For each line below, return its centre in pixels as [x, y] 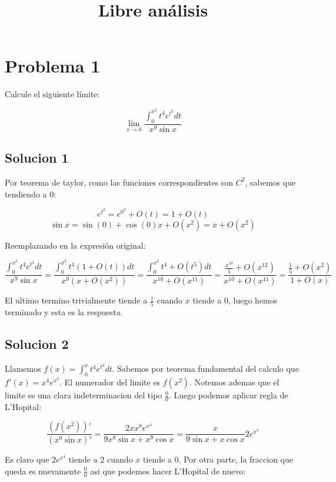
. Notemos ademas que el [234, 382]
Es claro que [27, 459]
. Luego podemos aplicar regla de [228, 395]
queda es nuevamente [43, 471]
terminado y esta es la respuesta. [64, 312]
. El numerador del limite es [110, 382]
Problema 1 [53, 66]
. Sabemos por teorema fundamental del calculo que [205, 369]
